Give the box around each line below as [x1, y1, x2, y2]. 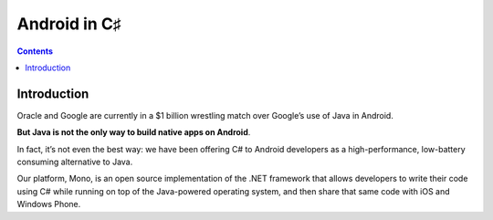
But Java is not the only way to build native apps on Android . [16, 127, 251, 138]
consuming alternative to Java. [16, 156, 133, 168]
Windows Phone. [16, 199, 81, 210]
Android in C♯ [16, 14, 122, 34]
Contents [16, 46, 54, 57]
